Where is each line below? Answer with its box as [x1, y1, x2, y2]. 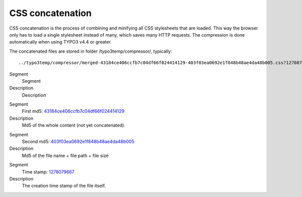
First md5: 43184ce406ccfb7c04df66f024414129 [22, 108, 125, 114]
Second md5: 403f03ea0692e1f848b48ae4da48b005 [22, 138, 134, 145]
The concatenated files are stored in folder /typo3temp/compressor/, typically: [9, 48, 172, 54]
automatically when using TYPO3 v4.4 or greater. [9, 39, 112, 45]
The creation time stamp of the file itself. [22, 183, 106, 189]
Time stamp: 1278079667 [22, 168, 75, 175]
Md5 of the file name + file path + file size [22, 152, 109, 158]
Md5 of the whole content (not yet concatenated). [22, 122, 125, 128]
